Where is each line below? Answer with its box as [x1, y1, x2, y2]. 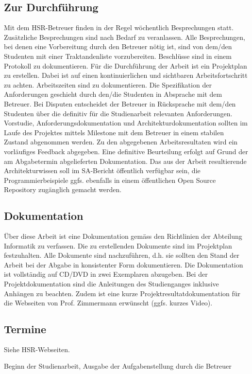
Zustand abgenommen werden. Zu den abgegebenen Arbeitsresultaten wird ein [4, 137, 238, 147]
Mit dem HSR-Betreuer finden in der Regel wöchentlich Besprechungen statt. [4, 22, 234, 33]
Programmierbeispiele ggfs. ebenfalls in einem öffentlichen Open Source [4, 175, 216, 185]
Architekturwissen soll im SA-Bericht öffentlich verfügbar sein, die [4, 165, 201, 176]
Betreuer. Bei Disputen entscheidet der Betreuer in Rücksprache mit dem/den [4, 98, 236, 108]
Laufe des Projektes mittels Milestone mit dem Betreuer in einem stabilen [4, 127, 224, 137]
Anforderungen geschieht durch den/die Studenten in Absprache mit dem [4, 89, 222, 99]
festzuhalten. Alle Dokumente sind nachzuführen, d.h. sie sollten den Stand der [4, 250, 239, 260]
